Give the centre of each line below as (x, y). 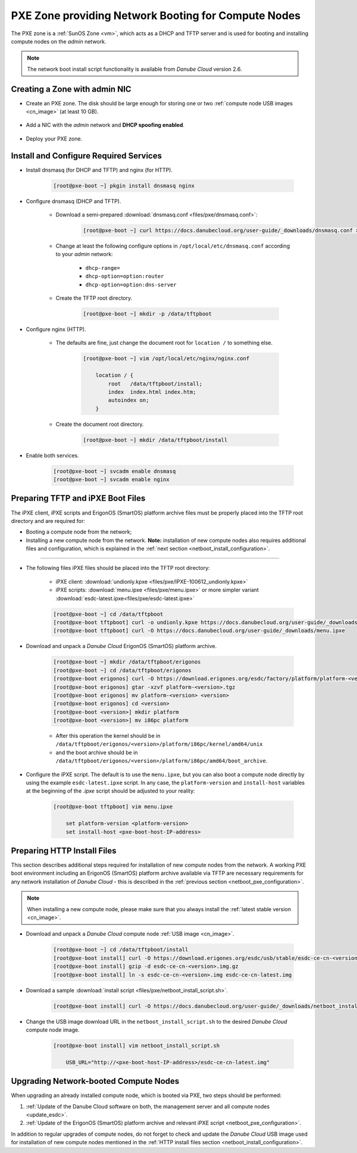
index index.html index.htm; (152, 392)
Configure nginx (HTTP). (56, 329)
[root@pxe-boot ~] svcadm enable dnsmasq (115, 471)
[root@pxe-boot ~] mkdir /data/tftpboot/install (155, 440)
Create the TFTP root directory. (94, 298)
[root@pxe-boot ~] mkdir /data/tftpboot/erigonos (127, 662)
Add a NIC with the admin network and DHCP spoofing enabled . (105, 125)
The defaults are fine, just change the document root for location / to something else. (164, 343)
